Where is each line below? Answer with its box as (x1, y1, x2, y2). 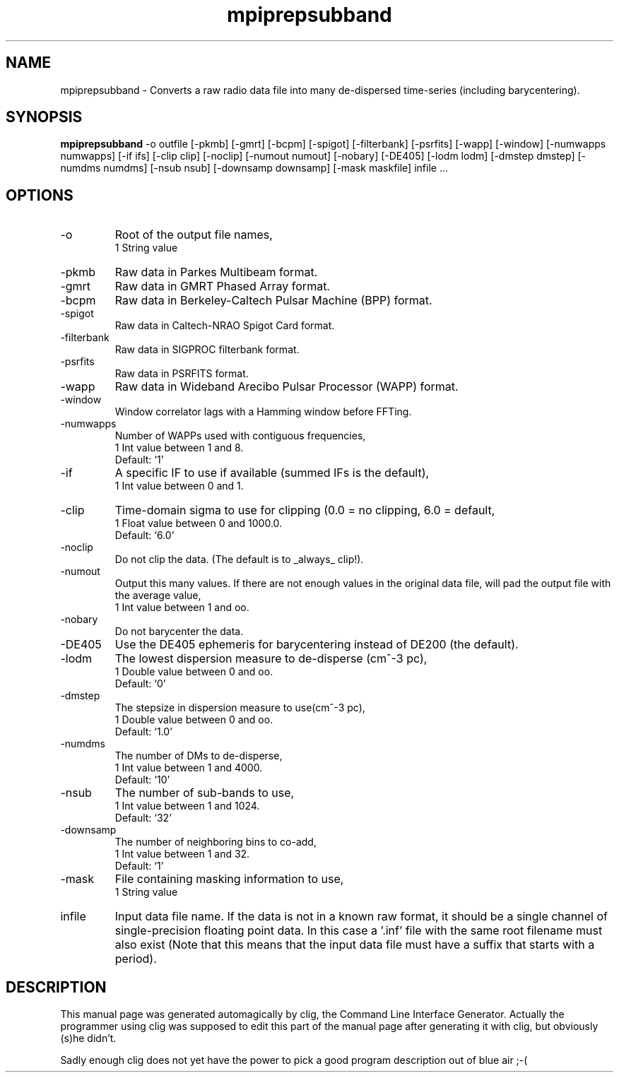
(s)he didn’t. (60, 1032, 117, 1045)
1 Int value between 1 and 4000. (114, 762, 263, 774)
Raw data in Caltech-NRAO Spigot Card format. (114, 319, 335, 332)
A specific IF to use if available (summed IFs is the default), (114, 466, 430, 480)
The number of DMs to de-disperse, (114, 750, 283, 762)
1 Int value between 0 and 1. (114, 480, 244, 492)
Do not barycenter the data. (114, 625, 244, 638)
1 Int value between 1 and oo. (114, 601, 249, 614)
